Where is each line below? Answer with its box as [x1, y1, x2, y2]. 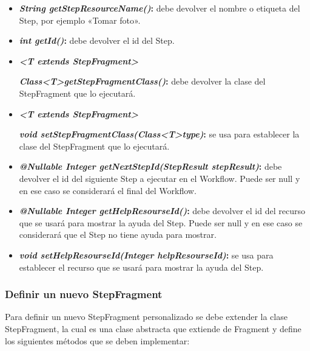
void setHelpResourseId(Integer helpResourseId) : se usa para [19, 248, 274, 261]
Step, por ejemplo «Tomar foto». [19, 13, 141, 26]
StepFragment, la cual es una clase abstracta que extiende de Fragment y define [5, 322, 302, 335]
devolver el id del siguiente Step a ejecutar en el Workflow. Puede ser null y [19, 172, 300, 184]
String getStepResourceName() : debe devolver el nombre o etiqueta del [19, 2, 300, 14]
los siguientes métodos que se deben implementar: [5, 334, 190, 347]
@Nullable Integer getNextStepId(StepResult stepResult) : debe [19, 160, 282, 173]
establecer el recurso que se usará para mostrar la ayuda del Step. [19, 260, 264, 273]
